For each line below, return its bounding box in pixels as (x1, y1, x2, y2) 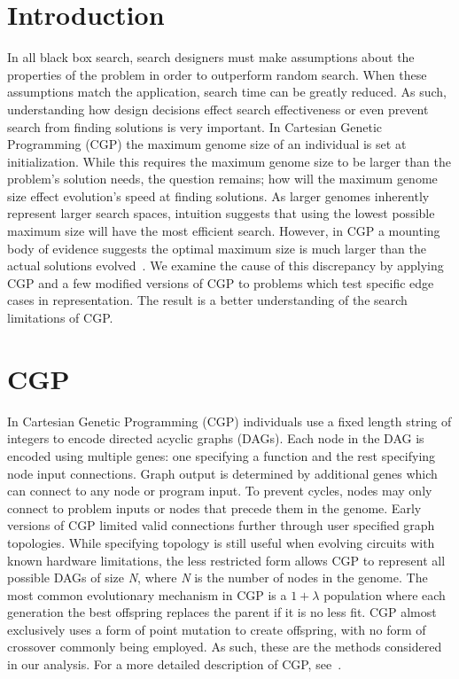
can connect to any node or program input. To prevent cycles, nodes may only (7, 481, 432, 500)
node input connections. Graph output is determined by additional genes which (7, 464, 438, 482)
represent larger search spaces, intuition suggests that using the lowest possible (7, 204, 435, 222)
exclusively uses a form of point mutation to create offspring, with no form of (7, 620, 426, 638)
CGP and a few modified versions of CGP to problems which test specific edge (7, 273, 434, 292)
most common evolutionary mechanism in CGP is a (7, 585, 287, 604)
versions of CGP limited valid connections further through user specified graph (7, 516, 435, 535)
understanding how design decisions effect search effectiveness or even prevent (7, 99, 429, 118)
